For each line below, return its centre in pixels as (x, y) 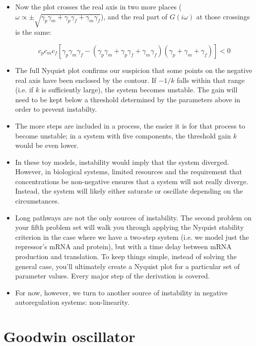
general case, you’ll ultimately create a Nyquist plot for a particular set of (128, 266)
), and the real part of (134, 16)
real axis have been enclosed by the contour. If (86, 80)
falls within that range (211, 80)
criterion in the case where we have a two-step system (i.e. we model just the (132, 237)
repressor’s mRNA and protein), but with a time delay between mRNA (123, 246)
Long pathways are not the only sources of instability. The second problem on (133, 217)
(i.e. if (24, 90)
